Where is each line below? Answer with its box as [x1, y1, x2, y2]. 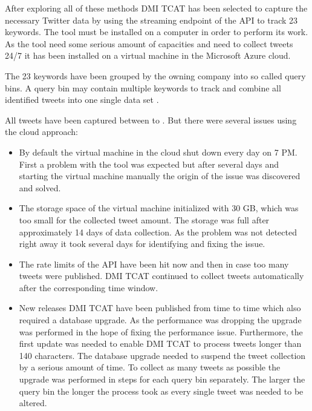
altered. [19, 396, 47, 409]
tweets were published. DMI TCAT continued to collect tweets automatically [19, 269, 304, 282]
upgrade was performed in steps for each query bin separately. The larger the [19, 373, 305, 386]
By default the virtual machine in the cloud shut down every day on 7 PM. [19, 145, 297, 158]
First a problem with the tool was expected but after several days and [19, 157, 279, 170]
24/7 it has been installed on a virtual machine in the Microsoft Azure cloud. [5, 49, 291, 62]
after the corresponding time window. [19, 281, 158, 294]
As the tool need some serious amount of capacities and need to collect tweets [5, 37, 293, 50]
